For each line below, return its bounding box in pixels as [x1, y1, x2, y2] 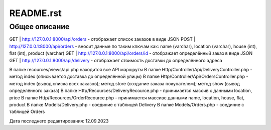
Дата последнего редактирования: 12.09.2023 [9, 118, 109, 124]
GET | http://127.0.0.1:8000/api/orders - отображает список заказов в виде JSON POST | [9, 36, 196, 42]
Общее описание [9, 22, 70, 31]
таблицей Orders [9, 108, 45, 115]
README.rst [9, 8, 62, 19]
